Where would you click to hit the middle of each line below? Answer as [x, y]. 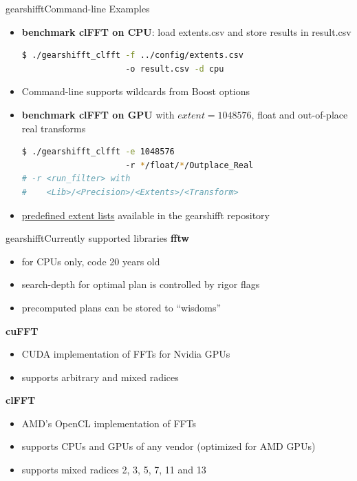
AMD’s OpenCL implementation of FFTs [109, 423]
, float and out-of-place [300, 114]
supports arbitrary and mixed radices [100, 377]
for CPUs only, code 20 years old [91, 261]
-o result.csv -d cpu [175, 69]
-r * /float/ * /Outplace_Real [190, 165]
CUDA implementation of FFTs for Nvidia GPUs [126, 354]
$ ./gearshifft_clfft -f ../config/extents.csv [132, 55]
